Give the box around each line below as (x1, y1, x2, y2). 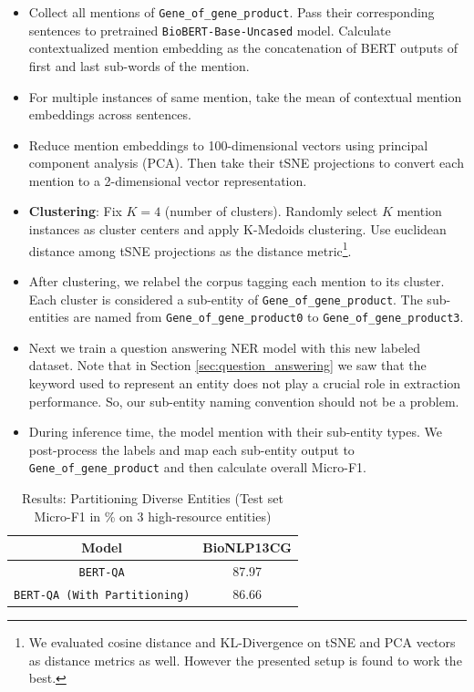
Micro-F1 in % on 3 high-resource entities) (34, 506, 272, 525)
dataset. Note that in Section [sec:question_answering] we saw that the (28, 356, 427, 375)
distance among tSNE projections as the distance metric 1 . (28, 238, 352, 260)
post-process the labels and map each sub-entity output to (28, 439, 355, 459)
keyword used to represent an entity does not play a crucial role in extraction (28, 374, 461, 392)
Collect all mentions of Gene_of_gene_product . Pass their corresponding (28, 3, 435, 21)
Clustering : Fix (28, 201, 122, 221)
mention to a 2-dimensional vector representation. (28, 170, 307, 190)
